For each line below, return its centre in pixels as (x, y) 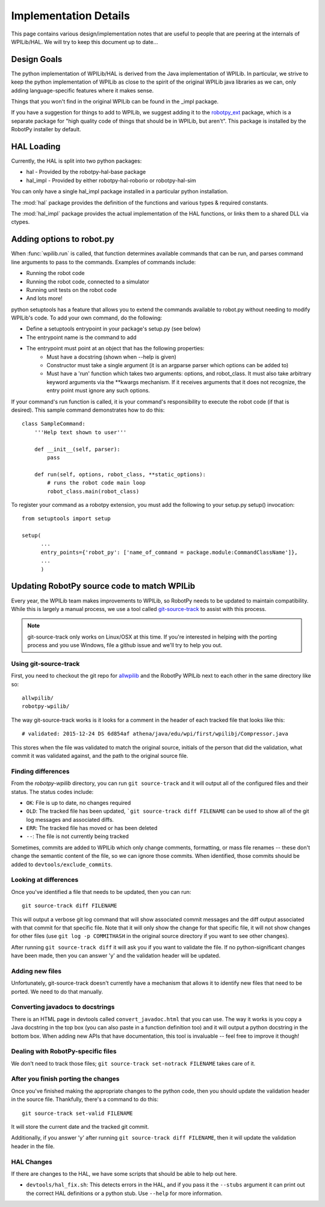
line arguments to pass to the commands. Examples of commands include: (104, 262)
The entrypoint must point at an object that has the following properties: (115, 349)
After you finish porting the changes (65, 1079)
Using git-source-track (45, 663)
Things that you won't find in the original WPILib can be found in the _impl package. (115, 102)
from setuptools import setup (67, 519)
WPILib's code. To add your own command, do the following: (87, 318)
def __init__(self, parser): (77, 449)
